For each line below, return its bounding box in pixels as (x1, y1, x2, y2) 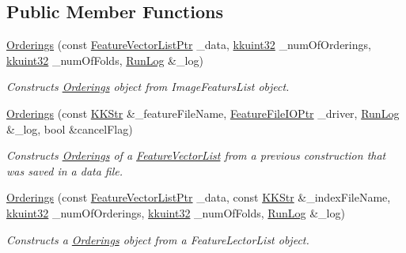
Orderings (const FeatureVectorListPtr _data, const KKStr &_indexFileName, (6, 189, 391, 206)
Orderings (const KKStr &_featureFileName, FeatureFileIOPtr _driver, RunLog (6, 104, 400, 121)
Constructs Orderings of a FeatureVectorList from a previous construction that (6, 147, 386, 164)
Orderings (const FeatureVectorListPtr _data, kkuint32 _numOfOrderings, (6, 36, 371, 53)
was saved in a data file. (6, 162, 123, 179)
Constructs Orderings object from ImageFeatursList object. (6, 78, 290, 95)
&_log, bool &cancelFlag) (6, 120, 133, 137)
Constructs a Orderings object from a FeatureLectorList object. (6, 231, 309, 247)
